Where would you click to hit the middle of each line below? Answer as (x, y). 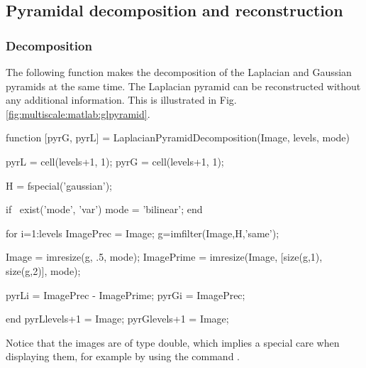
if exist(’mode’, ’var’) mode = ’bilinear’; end (104, 209)
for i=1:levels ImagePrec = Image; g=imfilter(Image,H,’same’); (143, 233)
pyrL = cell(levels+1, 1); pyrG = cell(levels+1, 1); (115, 161)
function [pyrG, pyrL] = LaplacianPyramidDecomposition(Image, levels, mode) (178, 137)
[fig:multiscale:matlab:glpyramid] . (78, 113)
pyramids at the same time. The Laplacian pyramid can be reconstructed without (183, 86)
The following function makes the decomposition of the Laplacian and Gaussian (179, 72)
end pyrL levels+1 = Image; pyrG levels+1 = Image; (117, 319)
